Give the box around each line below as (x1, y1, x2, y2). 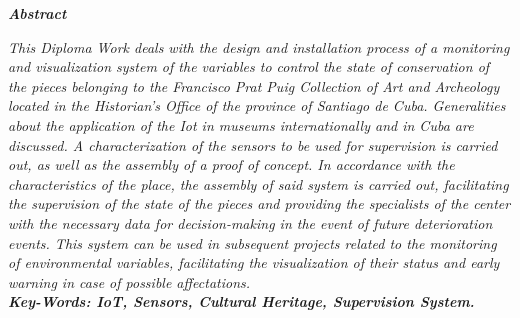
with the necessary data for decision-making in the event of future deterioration (8, 212, 493, 233)
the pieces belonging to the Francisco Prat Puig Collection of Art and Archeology (8, 75, 500, 96)
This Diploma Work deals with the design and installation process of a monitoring (8, 36, 510, 57)
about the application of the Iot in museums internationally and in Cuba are (8, 114, 474, 135)
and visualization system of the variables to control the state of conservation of (8, 56, 490, 77)
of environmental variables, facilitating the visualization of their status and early (8, 252, 500, 273)
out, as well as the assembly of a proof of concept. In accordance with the (8, 154, 455, 175)
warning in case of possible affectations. (8, 271, 251, 292)
